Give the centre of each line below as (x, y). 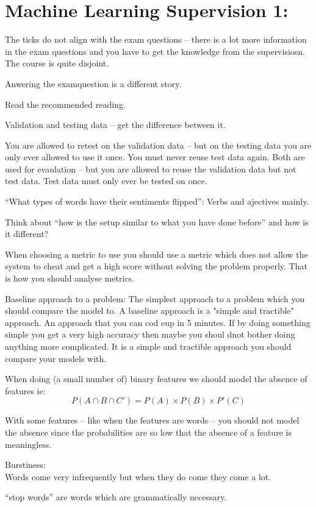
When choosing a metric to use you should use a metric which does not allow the (156, 254)
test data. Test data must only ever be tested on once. (106, 181)
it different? (27, 234)
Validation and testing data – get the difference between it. (115, 125)
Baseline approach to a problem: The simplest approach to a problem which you (155, 298)
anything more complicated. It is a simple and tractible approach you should (148, 346)
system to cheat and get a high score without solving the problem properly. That (156, 266)
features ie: (25, 390)
